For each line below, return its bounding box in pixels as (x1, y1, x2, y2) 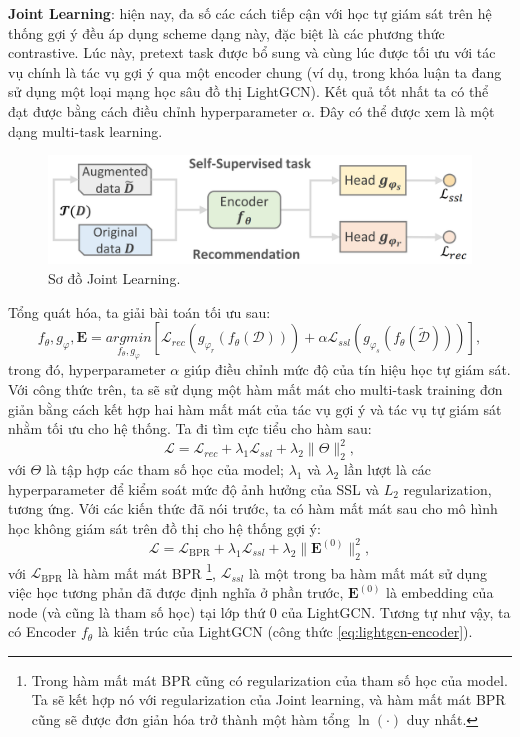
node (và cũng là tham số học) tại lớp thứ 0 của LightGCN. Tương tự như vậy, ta (8, 601, 511, 622)
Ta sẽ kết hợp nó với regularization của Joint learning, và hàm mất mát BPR (31, 689, 506, 710)
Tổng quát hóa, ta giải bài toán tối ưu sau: (8, 301, 271, 322)
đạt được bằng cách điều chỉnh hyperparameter (8, 100, 298, 121)
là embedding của (386, 582, 494, 603)
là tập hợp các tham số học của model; (45, 459, 284, 480)
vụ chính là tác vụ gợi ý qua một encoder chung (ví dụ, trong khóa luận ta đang (8, 61, 502, 82)
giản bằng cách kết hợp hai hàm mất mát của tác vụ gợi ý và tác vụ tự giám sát (8, 398, 502, 419)
